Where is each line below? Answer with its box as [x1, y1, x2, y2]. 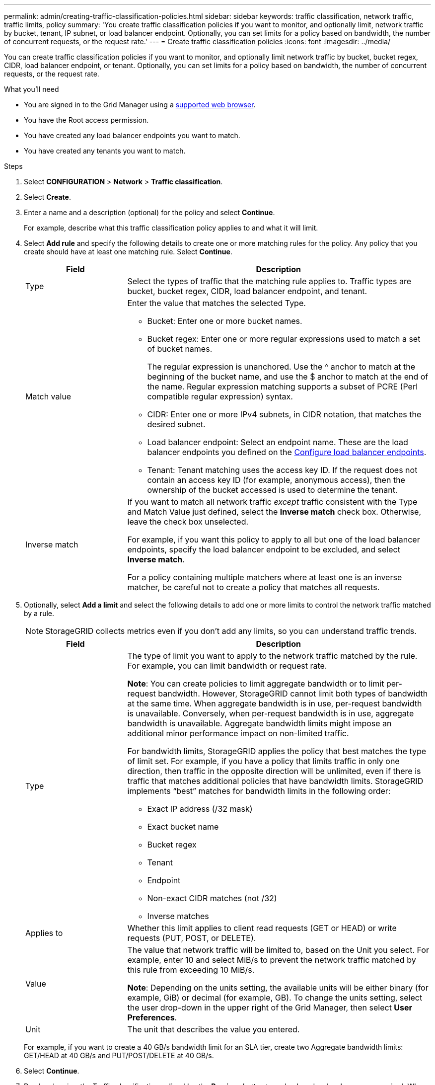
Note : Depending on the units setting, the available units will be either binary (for [127, 983, 429, 993]
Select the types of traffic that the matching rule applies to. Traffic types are [127, 276, 411, 286]
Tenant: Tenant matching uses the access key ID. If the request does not [147, 465, 418, 475]
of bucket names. [147, 344, 213, 354]
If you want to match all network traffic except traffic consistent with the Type [127, 497, 418, 507]
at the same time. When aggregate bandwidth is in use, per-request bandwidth [127, 698, 422, 708]
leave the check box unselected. [127, 517, 249, 527]
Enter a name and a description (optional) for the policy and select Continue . [24, 208, 275, 217]
